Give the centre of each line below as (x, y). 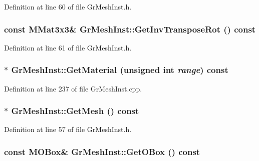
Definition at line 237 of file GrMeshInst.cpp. (73, 88)
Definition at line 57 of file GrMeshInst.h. (68, 129)
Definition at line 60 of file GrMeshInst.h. (68, 6)
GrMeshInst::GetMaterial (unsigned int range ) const (120, 70)
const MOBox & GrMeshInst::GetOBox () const (102, 151)
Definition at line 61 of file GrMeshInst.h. (68, 47)
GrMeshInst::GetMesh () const (75, 111)
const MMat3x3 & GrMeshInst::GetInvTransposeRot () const (130, 29)
